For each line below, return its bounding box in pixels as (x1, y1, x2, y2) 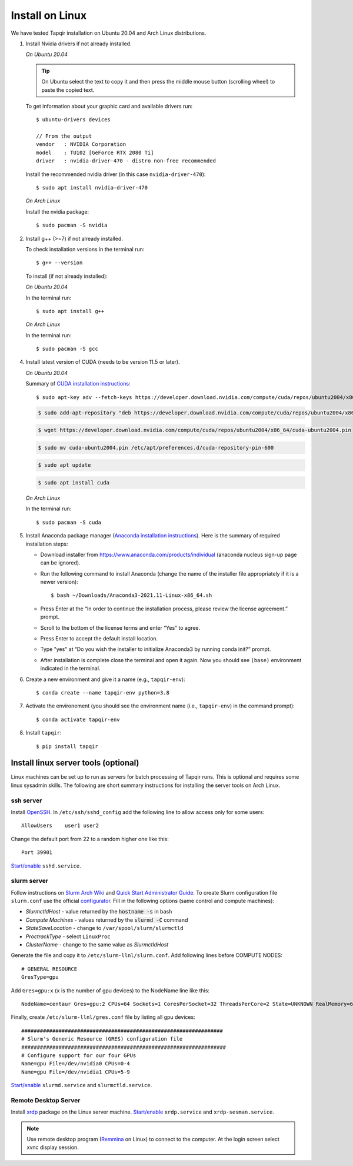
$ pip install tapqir (36, 743, 98, 750)
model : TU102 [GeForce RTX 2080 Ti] (36, 149, 154, 156)
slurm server (11, 877, 49, 885)
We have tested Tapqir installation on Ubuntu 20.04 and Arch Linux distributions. (11, 29, 207, 36)
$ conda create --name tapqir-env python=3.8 (36, 689, 170, 696)
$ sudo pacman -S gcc (36, 346, 98, 353)
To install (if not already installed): (25, 273, 108, 280)
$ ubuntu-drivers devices (36, 117, 111, 123)
